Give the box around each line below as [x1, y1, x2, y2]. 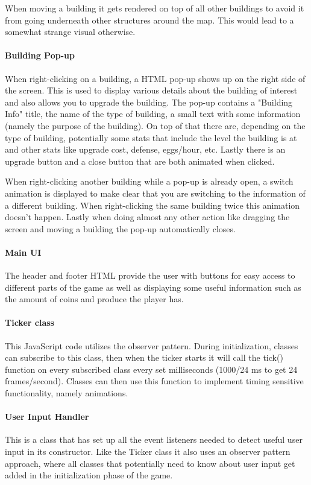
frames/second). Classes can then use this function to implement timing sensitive [5, 375, 304, 387]
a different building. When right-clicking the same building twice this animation [5, 198, 300, 211]
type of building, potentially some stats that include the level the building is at [5, 131, 297, 144]
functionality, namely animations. [5, 387, 128, 399]
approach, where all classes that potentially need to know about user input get [5, 457, 295, 469]
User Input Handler [5, 410, 89, 423]
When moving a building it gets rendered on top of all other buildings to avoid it [5, 2, 304, 14]
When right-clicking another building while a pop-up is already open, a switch [5, 175, 294, 188]
